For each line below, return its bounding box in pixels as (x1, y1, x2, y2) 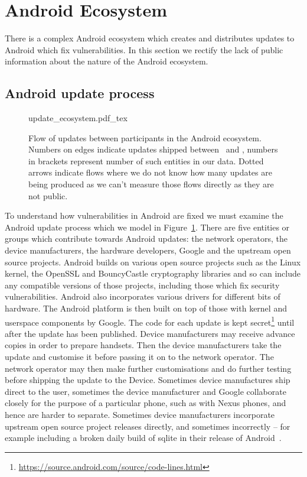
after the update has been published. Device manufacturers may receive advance (5, 327, 295, 339)
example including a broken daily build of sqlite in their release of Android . (5, 431, 282, 444)
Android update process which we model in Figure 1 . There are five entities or (5, 220, 290, 233)
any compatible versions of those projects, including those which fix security (5, 278, 280, 291)
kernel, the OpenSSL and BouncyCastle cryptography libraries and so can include (5, 267, 301, 280)
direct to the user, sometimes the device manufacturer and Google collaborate (5, 385, 286, 397)
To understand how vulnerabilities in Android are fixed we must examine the (5, 209, 283, 222)
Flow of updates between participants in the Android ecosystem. (28, 131, 262, 144)
